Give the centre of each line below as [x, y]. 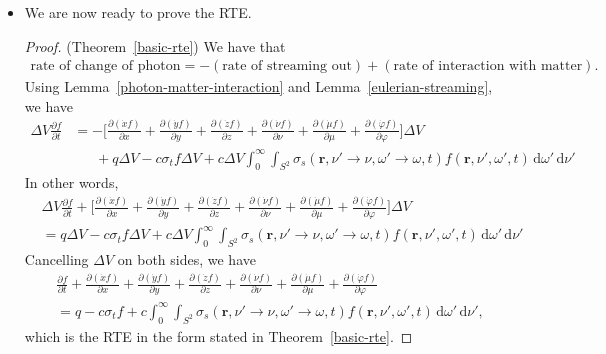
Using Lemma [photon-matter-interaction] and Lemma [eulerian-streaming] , [258, 86]
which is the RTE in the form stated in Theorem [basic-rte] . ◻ [218, 335]
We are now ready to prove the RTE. [138, 12]
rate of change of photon [105, 66]
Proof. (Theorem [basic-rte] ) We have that [155, 45]
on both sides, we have [186, 259]
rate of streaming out [287, 66]
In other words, [71, 182]
